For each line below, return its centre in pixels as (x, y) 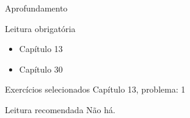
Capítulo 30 (41, 69)
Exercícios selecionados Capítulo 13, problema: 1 (95, 89)
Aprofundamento (36, 8)
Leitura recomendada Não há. (60, 109)
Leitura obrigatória (40, 28)
